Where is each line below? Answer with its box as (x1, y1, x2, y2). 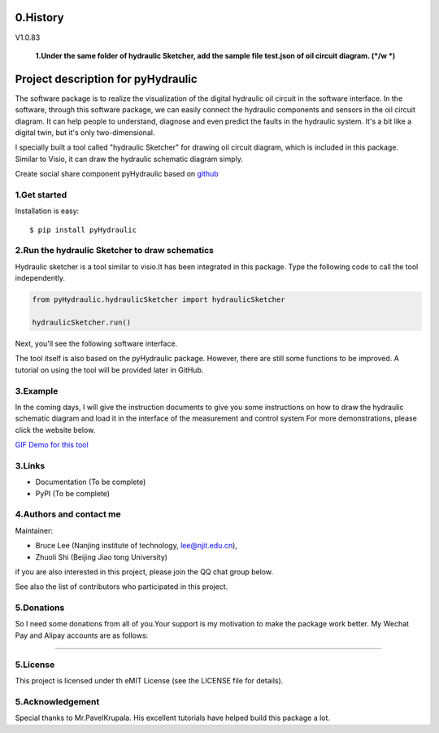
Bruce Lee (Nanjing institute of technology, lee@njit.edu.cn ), (35, 541, 237, 551)
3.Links (15, 460, 46, 471)
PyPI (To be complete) (35, 488, 110, 498)
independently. (15, 273, 65, 283)
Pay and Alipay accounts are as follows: (15, 630, 149, 640)
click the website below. (15, 425, 96, 434)
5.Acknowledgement (15, 696, 100, 707)
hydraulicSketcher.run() (32, 317, 132, 327)
